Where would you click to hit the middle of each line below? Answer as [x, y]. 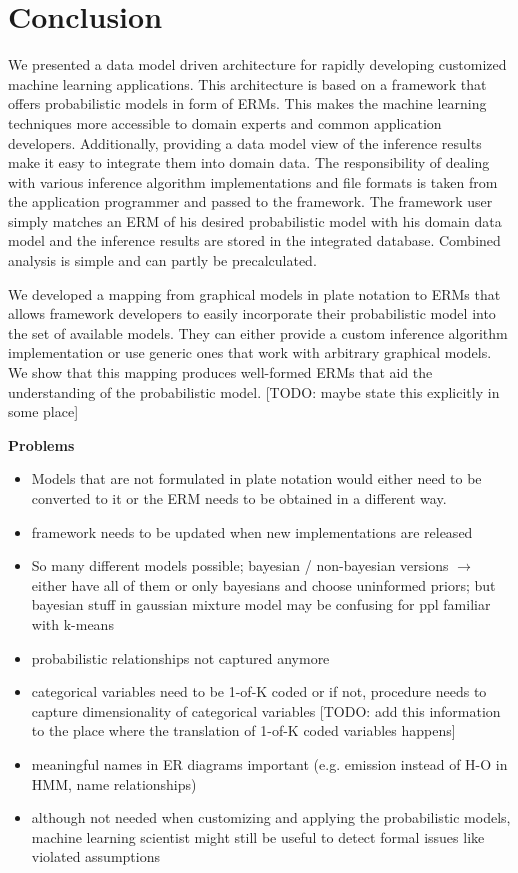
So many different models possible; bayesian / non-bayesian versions [240, 565]
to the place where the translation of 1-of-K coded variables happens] [243, 730]
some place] [43, 411]
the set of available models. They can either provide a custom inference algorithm [258, 332]
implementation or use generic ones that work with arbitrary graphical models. [250, 352]
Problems [41, 444]
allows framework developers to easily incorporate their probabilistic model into [252, 313]
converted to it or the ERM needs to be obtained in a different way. [239, 498]
